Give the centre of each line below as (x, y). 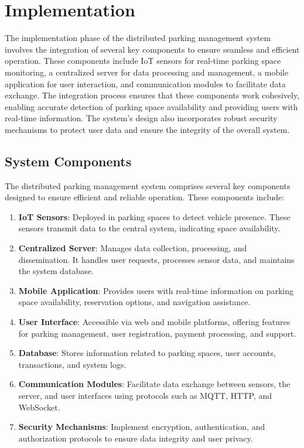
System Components (68, 161)
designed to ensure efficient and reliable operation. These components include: (145, 197)
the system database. (56, 271)
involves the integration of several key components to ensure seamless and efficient (152, 49)
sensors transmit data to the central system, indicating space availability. (149, 228)
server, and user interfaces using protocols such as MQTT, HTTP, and (145, 395)
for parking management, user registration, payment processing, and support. (157, 333)
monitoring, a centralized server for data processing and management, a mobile (147, 72)
